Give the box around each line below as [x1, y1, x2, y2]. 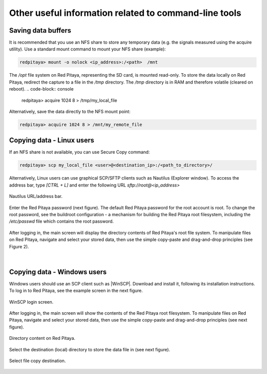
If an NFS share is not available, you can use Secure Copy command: [9, 149, 150, 155]
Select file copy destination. [9, 358, 66, 364]
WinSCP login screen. [9, 299, 54, 305]
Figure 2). [9, 243, 29, 249]
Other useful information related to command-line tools [9, 7, 242, 18]
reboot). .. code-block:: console [9, 86, 74, 92]
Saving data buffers [9, 26, 72, 35]
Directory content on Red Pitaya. [9, 335, 76, 341]
